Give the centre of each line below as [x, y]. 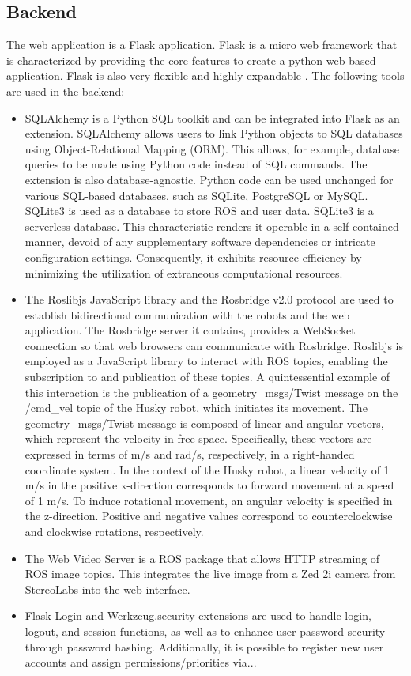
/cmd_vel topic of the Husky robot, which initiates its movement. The [196, 408]
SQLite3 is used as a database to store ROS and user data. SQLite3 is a [199, 211]
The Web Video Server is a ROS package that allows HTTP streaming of [202, 558]
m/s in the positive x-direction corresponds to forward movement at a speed [209, 485]
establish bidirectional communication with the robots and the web [187, 314]
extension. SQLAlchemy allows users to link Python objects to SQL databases [214, 133]
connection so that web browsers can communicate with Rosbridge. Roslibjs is [214, 345]
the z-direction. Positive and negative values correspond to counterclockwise [209, 516]
